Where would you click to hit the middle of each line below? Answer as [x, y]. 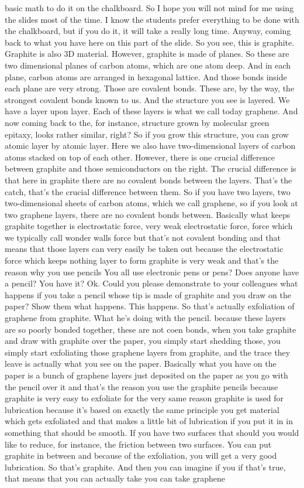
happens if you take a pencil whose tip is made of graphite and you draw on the [148, 294]
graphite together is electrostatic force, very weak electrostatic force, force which [149, 226]
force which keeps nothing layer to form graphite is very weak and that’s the [142, 260]
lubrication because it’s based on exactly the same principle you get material [142, 409]
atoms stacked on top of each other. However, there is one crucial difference [140, 157]
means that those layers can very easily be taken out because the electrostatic [144, 249]
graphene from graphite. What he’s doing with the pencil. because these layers [145, 318]
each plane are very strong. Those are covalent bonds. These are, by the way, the [150, 88]
